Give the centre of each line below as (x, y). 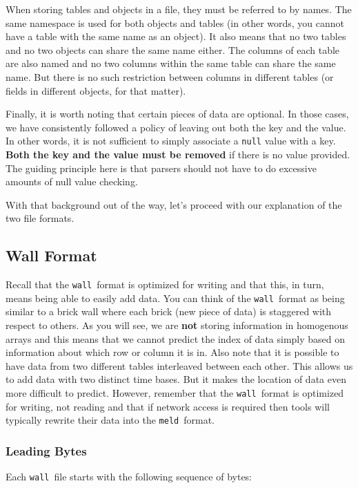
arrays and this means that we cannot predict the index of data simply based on (176, 338)
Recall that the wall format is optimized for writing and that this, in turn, (165, 284)
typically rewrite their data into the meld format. (110, 420)
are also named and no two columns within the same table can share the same (171, 63)
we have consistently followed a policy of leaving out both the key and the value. (176, 127)
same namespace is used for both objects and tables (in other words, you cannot (175, 22)
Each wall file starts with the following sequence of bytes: (129, 477)
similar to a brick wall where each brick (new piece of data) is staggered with (169, 311)
